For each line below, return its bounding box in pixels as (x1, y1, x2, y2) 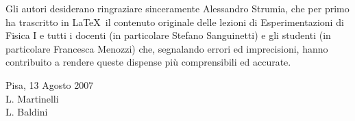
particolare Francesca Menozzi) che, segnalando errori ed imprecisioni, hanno (5, 41, 328, 55)
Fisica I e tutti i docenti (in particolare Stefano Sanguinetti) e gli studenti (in (5, 28, 331, 42)
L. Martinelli (5, 91, 59, 105)
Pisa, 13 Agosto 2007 (5, 77, 94, 92)
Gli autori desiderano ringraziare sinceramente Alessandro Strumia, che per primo (5, 1, 350, 15)
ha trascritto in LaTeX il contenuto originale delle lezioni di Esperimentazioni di (5, 14, 344, 29)
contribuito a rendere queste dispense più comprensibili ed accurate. (5, 55, 291, 69)
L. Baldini (5, 105, 48, 119)
